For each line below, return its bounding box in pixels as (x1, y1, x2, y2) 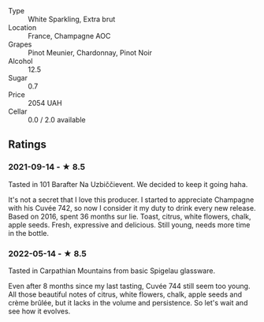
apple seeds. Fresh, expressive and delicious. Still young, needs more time (8, 219, 251, 230)
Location (8, 23, 37, 32)
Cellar (8, 107, 28, 116)
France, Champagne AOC (28, 32, 111, 40)
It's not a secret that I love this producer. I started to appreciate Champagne (8, 195, 255, 204)
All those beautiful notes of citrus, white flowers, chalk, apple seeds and (8, 290, 243, 299)
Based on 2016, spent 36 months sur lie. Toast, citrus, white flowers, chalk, (8, 212, 251, 221)
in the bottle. (8, 228, 50, 238)
